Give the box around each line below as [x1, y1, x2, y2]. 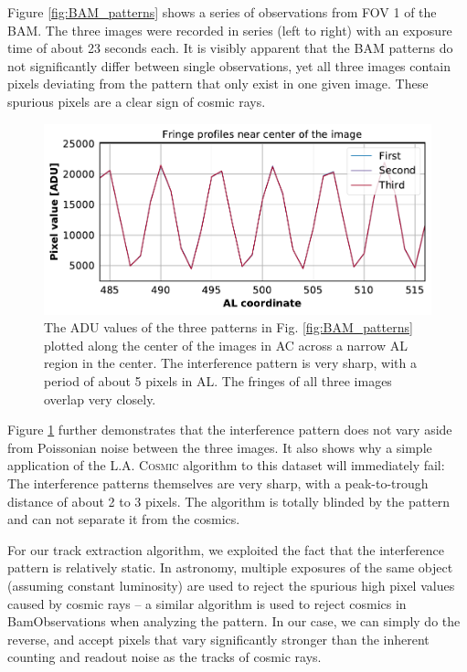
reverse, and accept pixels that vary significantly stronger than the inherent [7, 629, 430, 648]
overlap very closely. [44, 389, 156, 408]
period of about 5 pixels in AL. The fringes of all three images [44, 372, 392, 391]
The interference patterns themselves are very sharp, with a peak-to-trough [7, 474, 429, 493]
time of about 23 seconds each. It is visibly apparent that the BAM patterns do [7, 38, 453, 58]
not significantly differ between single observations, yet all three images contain [7, 56, 451, 75]
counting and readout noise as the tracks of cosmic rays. [7, 647, 322, 667]
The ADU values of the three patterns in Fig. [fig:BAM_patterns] [44, 318, 413, 337]
